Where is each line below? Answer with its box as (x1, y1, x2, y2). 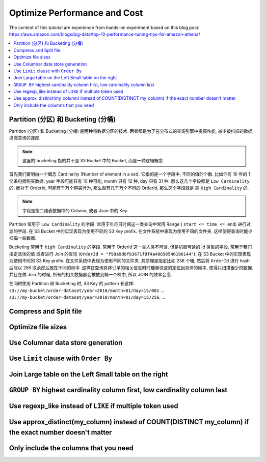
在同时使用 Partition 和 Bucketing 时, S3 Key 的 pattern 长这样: (9, 281, 134, 287)
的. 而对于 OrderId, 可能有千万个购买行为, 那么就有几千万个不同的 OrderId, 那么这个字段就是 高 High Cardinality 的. (9, 185, 249, 191)
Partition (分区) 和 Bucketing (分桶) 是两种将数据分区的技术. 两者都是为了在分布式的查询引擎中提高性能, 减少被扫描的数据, (9, 128, 254, 134)
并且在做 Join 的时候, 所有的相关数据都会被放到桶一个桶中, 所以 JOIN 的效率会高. (9, 272, 172, 277)
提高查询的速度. (9, 135, 41, 141)
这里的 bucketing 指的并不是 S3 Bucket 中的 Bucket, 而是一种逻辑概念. (22, 157, 164, 163)
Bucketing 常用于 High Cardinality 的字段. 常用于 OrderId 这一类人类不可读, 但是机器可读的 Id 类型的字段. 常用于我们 (9, 244, 252, 250)
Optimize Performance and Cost (9, 7, 143, 18)
